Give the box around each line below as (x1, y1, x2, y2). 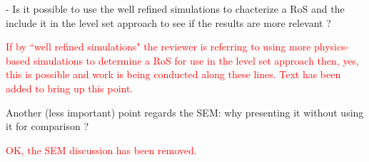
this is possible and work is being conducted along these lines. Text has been (6, 67, 341, 82)
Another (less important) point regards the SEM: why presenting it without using (6, 104, 364, 119)
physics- (314, 39, 349, 54)
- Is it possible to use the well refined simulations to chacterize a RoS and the (6, 1, 345, 16)
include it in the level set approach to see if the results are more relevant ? (6, 15, 331, 30)
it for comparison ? (6, 119, 89, 134)
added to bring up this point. (6, 80, 133, 95)
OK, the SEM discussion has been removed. (6, 142, 197, 157)
